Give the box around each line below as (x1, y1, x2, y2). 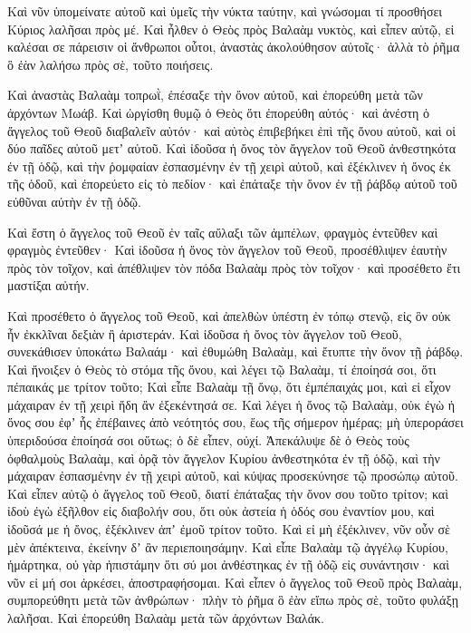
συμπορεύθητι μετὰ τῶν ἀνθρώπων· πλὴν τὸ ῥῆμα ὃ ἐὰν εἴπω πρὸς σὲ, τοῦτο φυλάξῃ (7, 590, 459, 609)
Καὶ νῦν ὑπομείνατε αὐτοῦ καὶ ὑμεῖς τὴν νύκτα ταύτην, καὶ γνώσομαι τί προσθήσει (7, 2, 443, 20)
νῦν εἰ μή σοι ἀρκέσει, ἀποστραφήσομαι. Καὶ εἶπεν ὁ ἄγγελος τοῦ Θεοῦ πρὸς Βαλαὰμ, (7, 572, 463, 591)
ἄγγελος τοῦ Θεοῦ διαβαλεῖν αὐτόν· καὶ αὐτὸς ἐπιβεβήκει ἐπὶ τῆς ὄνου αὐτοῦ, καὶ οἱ (7, 121, 456, 140)
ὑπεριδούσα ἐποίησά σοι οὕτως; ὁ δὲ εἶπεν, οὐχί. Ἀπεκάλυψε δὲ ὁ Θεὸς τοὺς (7, 431, 409, 450)
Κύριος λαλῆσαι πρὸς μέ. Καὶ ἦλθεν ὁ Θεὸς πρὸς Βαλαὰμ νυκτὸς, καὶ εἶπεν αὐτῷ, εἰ (7, 19, 455, 38)
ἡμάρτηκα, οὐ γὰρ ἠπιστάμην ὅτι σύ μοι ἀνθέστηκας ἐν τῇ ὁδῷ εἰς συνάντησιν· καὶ (7, 555, 449, 574)
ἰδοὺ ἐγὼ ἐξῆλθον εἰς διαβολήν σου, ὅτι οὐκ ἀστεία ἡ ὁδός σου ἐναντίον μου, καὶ (7, 502, 435, 521)
